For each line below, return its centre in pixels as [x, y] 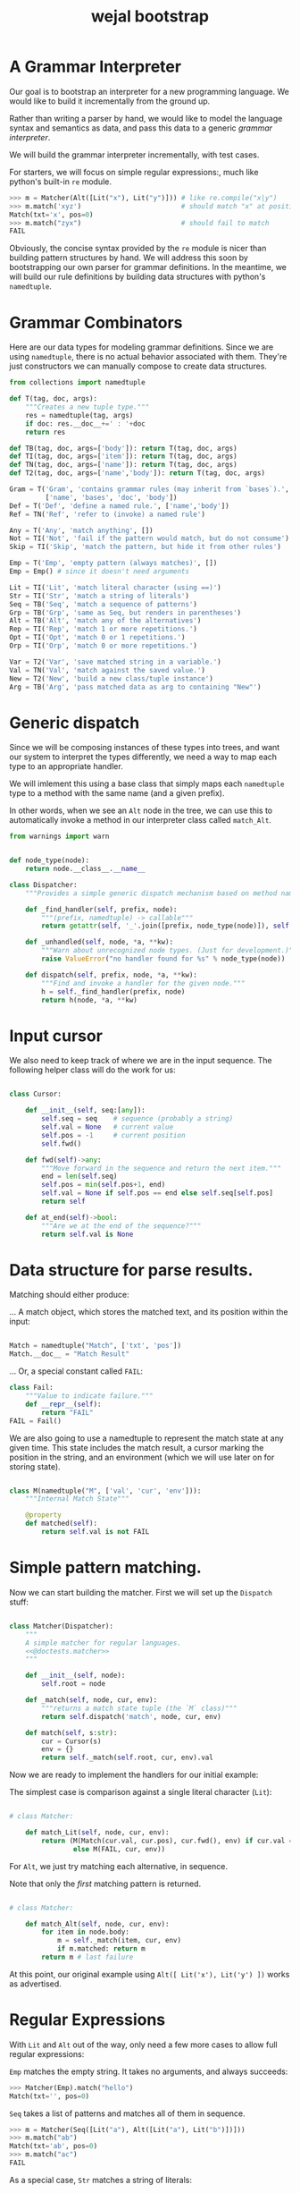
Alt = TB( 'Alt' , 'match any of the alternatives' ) [105, 621]
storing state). [35, 1466]
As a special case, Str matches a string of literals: [100, 2180]
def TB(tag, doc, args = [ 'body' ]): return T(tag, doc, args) [124, 448]
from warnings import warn [59, 837]
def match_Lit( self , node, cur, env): [97, 1833]
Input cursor [56, 1036]
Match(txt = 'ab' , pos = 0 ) [54, 2146]
